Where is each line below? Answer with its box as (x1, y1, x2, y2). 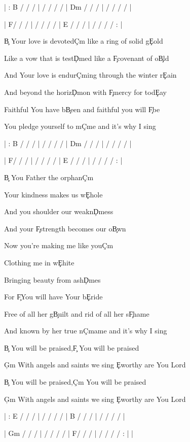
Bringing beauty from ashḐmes (4, 274, 101, 285)
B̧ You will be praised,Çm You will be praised (4, 377, 146, 387)
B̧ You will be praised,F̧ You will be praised (4, 342, 139, 353)
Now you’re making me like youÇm (4, 240, 113, 251)
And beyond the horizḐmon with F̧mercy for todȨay (4, 86, 167, 97)
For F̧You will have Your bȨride (4, 291, 103, 302)
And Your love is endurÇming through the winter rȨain (4, 70, 177, 80)
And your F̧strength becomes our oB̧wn (4, 223, 126, 233)
